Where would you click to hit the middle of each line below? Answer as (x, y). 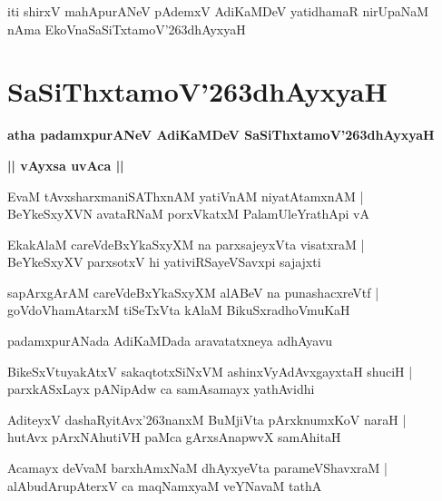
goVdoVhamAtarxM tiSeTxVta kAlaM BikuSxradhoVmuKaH (179, 310)
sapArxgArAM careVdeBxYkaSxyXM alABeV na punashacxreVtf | (193, 292)
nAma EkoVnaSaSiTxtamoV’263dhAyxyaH (127, 29)
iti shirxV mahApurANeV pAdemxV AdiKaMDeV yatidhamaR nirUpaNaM (218, 11)
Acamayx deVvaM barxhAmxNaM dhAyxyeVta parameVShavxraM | (198, 468)
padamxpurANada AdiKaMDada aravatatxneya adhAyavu (170, 341)
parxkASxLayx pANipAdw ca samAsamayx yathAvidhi (161, 389)
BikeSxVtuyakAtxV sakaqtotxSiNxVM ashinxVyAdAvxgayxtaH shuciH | (210, 371)
